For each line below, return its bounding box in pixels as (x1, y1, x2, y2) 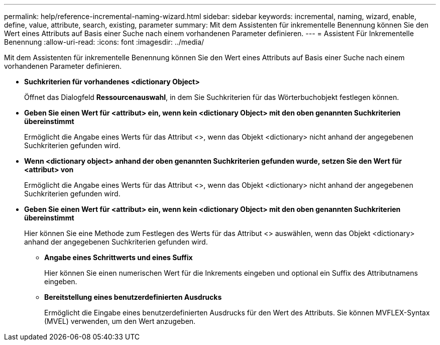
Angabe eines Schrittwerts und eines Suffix (44, 253, 193, 262)
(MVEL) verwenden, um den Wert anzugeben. (44, 317, 196, 325)
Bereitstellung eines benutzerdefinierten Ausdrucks (44, 293, 222, 301)
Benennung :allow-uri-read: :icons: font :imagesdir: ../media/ (4, 38, 204, 46)
